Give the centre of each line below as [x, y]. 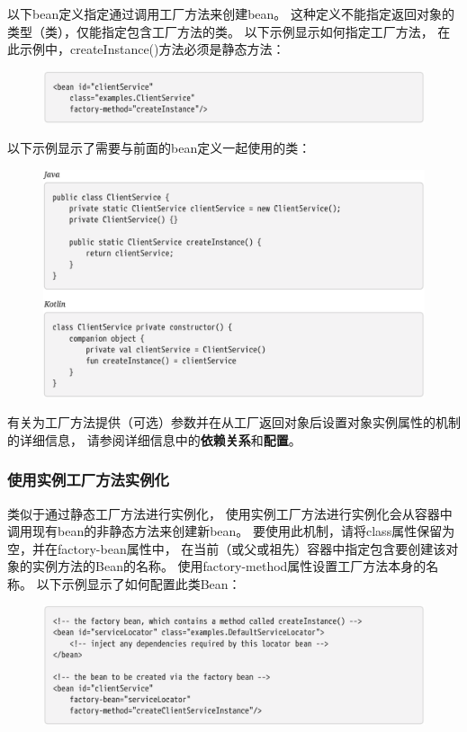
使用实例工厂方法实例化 [88, 480]
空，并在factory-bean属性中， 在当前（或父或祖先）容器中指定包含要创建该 [227, 548]
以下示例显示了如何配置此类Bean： [139, 583]
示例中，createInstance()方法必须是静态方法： [152, 49]
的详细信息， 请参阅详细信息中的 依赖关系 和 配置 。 [154, 439]
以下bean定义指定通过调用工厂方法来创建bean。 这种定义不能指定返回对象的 [231, 13]
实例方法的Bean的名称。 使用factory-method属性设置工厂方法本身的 [229, 566]
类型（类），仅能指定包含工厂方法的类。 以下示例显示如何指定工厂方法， [220, 31]
